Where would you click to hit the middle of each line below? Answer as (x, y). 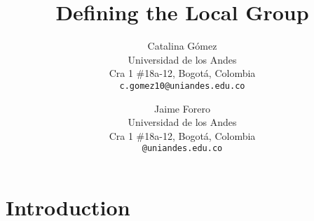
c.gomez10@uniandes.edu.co (182, 86)
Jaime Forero (182, 108)
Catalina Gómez (182, 46)
